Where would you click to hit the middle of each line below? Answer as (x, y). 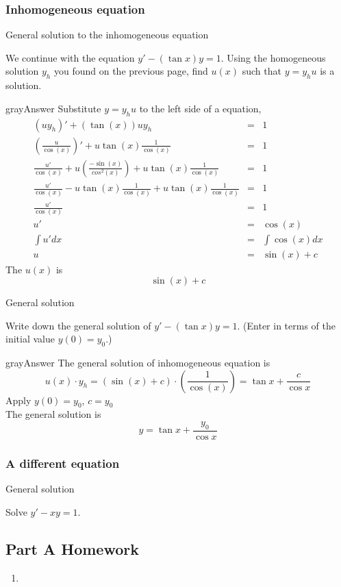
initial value (30, 339)
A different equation (63, 463)
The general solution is (53, 414)
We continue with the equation (70, 57)
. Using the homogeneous (273, 57)
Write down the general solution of (78, 325)
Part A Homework (72, 548)
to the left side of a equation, (200, 108)
